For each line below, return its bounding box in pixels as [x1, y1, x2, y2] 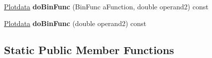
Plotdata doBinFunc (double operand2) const [4, 18, 147, 28]
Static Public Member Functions [4, 42, 174, 57]
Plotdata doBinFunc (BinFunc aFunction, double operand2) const [4, 1, 209, 11]
